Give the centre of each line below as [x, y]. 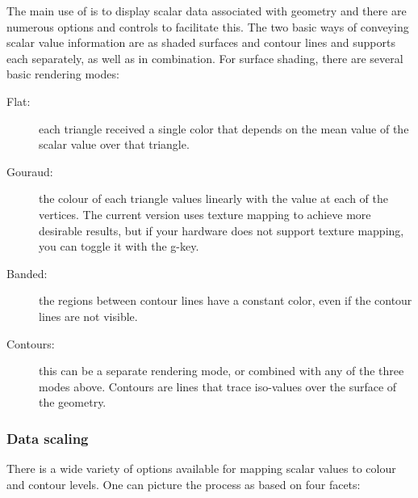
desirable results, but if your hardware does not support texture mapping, [222, 230]
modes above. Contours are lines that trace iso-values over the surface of [218, 386]
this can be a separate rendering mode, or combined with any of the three [222, 371]
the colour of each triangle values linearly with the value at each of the [214, 198]
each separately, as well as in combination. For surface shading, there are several [205, 58]
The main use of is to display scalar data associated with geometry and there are [207, 11]
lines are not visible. [88, 316]
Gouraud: [30, 171]
